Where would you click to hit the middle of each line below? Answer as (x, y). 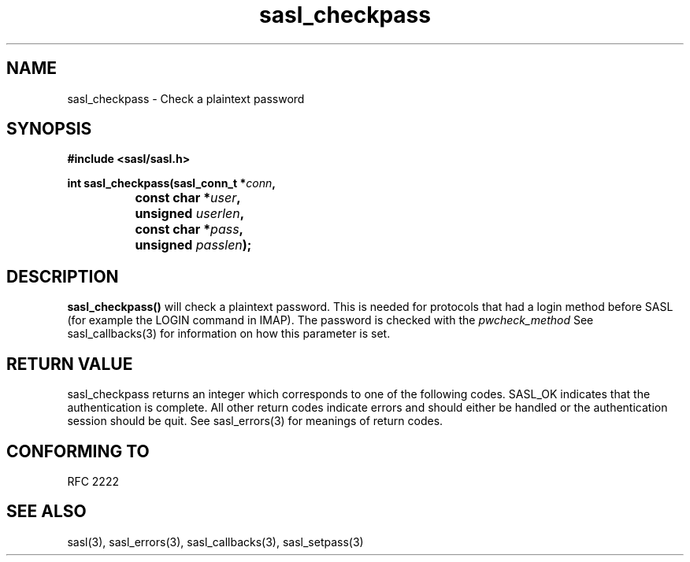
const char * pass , (189, 229)
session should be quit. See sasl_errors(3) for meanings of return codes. (255, 421)
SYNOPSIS (49, 129)
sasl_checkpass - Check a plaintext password (186, 98)
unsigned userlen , (190, 214)
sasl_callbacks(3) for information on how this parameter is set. (229, 334)
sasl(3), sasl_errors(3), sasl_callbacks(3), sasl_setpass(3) (215, 542)
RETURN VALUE (70, 364)
